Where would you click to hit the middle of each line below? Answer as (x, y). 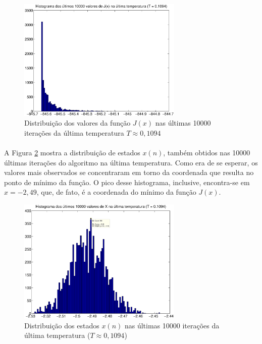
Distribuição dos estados (62, 325)
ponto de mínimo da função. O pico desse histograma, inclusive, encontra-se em (127, 182)
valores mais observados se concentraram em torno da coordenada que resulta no (129, 172)
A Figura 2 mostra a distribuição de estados (72, 153)
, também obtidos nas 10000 (207, 153)
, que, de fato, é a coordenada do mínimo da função (116, 192)
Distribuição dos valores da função (77, 123)
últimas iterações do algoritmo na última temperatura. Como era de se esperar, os (131, 162)
